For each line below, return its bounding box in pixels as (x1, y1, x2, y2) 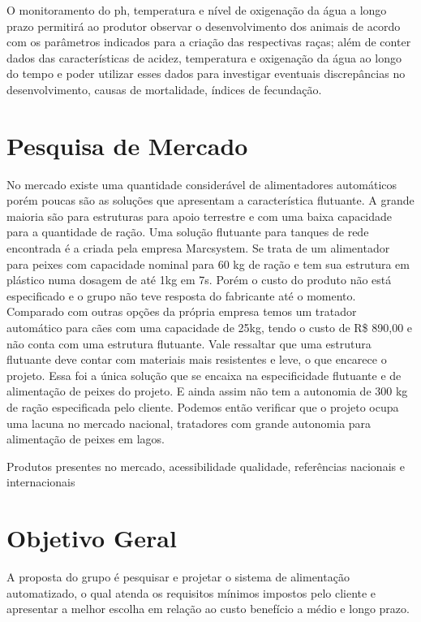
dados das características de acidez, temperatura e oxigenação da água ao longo (6, 49, 402, 66)
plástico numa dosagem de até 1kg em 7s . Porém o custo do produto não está (6, 271, 392, 288)
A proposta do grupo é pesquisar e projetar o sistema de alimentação (6, 568, 350, 585)
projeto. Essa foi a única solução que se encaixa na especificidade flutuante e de (6, 366, 402, 383)
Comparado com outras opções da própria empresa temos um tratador (6, 303, 357, 320)
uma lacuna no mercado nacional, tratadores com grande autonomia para (6, 414, 372, 431)
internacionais (6, 473, 75, 490)
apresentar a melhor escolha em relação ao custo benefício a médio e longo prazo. (6, 600, 410, 617)
